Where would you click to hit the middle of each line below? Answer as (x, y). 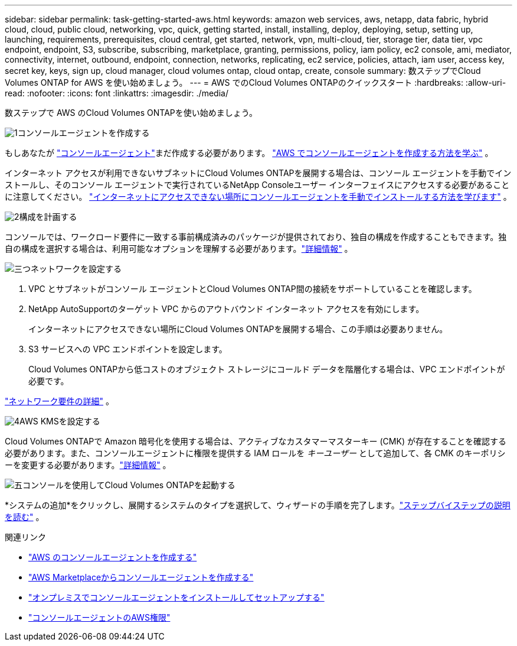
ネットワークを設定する (76, 269)
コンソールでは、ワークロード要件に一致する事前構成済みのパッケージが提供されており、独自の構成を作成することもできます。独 (256, 237)
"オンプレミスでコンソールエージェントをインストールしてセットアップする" (176, 597)
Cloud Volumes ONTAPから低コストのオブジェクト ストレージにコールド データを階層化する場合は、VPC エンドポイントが (267, 369)
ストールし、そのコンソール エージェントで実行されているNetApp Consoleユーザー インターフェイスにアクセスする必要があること (257, 185)
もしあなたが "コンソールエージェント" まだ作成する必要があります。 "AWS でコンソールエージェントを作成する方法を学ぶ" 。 (249, 153)
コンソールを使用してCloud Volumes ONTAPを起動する (129, 485)
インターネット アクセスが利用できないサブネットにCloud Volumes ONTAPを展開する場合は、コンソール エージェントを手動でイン (258, 173)
